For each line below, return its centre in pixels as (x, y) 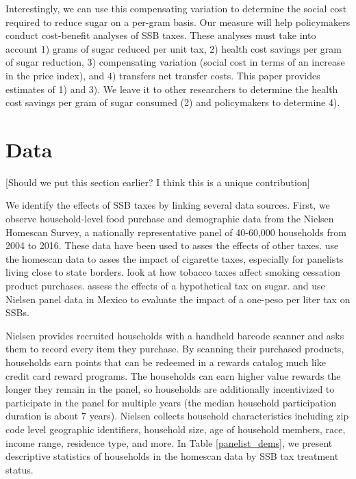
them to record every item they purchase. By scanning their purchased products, (175, 349)
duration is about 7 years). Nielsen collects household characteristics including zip (177, 416)
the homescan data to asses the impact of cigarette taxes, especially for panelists (175, 258)
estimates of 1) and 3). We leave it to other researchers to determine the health (172, 89)
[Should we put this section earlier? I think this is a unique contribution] (158, 182)
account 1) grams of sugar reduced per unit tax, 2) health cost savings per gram (174, 48)
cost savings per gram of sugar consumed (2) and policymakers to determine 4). (173, 102)
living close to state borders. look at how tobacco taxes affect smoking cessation (173, 272)
